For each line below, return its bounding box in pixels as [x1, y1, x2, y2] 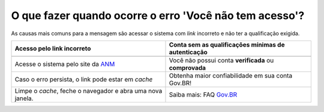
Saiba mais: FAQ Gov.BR [169, 90, 238, 98]
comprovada [169, 63, 206, 71]
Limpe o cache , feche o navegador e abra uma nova [14, 86, 163, 95]
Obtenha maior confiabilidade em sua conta [169, 71, 293, 80]
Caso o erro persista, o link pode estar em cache [14, 75, 153, 83]
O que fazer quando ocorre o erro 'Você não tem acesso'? [11, 9, 305, 22]
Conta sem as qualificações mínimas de [169, 41, 285, 49]
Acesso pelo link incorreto [14, 44, 91, 52]
